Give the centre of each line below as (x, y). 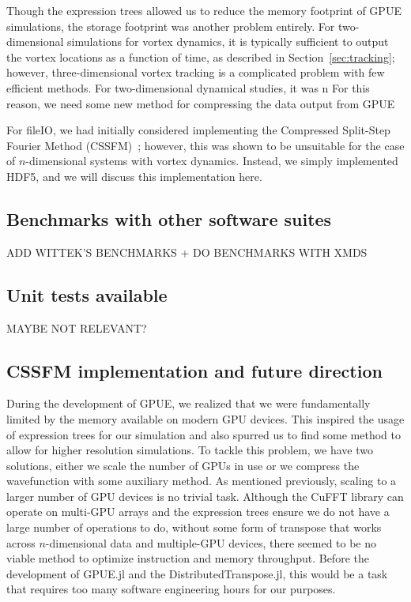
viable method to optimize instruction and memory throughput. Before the (188, 558)
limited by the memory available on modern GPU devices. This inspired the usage (205, 418)
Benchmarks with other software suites (169, 218)
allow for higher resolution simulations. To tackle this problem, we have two (190, 450)
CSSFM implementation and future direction (194, 370)
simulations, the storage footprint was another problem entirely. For (171, 26)
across (21, 542)
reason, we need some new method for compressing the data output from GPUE (201, 103)
